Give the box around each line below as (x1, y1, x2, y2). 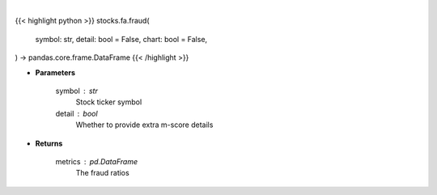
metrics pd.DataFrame (55, 156, 138, 166)
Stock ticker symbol (75, 97, 142, 107)
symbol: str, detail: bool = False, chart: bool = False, (35, 34, 208, 44)
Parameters (35, 67, 76, 77)
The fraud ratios (75, 168, 129, 178)
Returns (35, 138, 63, 148)
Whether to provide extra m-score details (75, 120, 214, 129)
